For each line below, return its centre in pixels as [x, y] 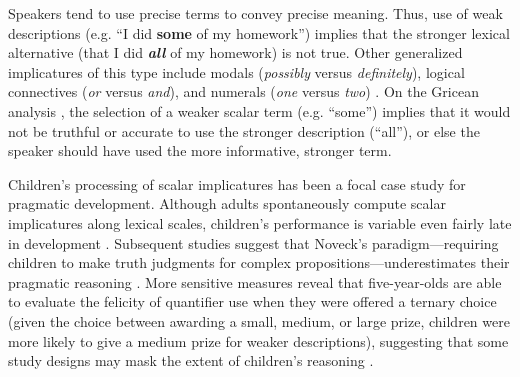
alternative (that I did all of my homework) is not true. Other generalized [235, 52]
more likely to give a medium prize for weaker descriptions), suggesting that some [258, 340]
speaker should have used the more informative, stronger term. [200, 150]
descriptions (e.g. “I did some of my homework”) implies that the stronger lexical [259, 32]
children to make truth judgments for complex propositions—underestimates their [259, 262]
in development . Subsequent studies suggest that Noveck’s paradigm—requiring [253, 242]
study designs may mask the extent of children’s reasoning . [191, 360]
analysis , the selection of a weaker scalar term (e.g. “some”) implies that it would [259, 110]
